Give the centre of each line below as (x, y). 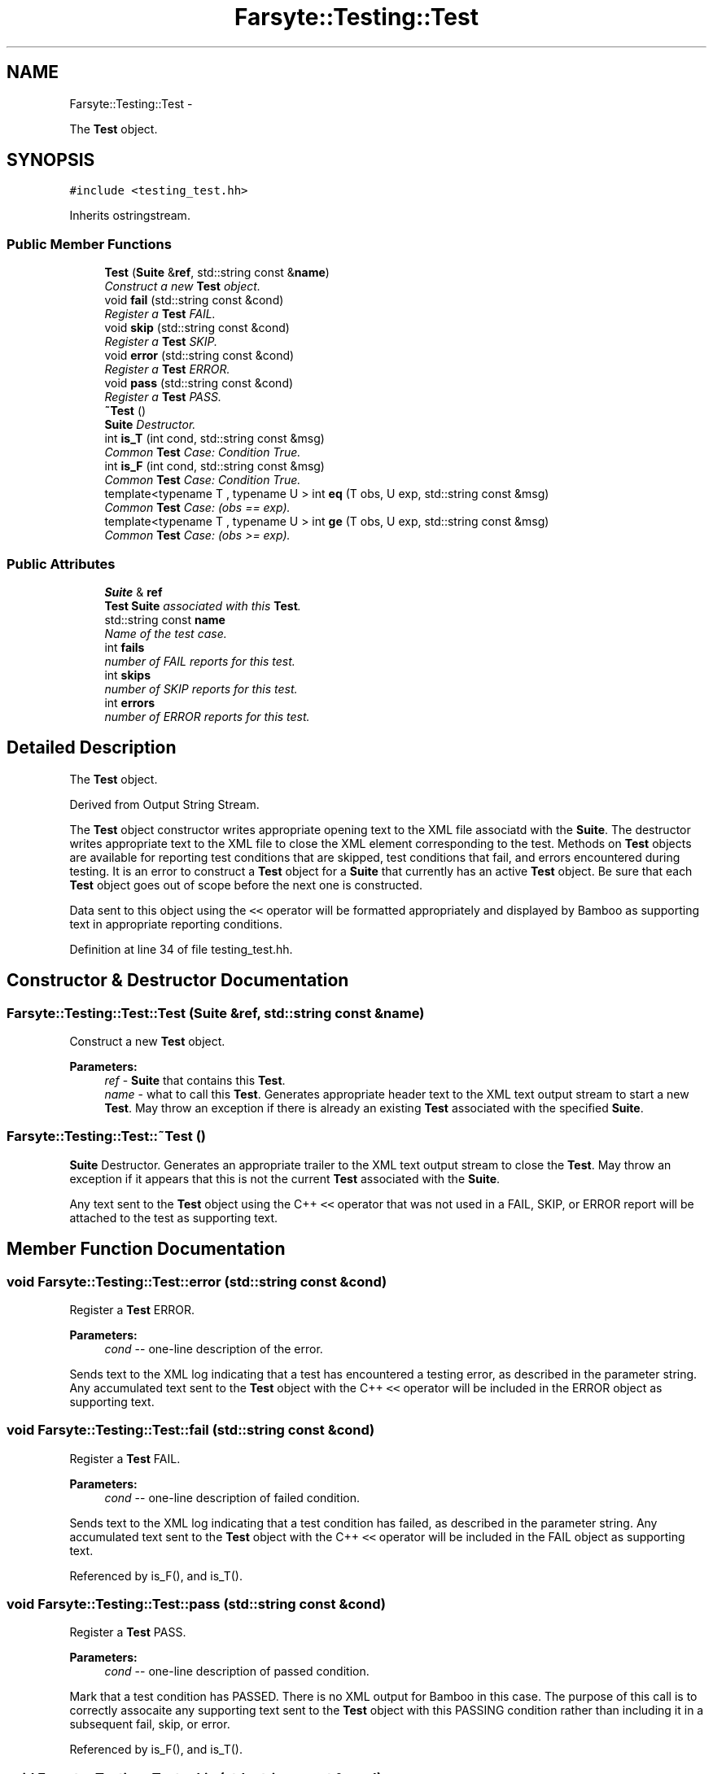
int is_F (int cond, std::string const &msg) (214, 466)
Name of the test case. (166, 633)
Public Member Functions (89, 244)
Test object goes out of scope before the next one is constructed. (246, 885)
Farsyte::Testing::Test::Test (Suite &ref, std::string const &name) (216, 1013)
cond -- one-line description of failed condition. (232, 1497)
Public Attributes (61, 564)
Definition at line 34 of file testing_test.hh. (181, 949)
